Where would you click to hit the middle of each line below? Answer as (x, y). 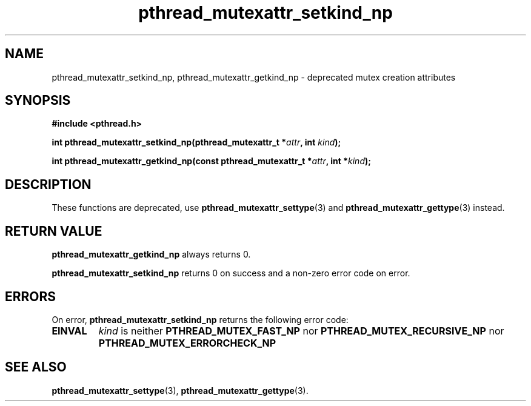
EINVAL (69, 331)
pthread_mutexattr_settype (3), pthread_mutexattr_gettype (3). (180, 390)
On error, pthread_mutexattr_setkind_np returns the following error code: (200, 319)
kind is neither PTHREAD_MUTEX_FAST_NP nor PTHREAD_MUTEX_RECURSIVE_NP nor (301, 331)
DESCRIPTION (48, 184)
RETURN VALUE (54, 231)
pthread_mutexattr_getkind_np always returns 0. (151, 255)
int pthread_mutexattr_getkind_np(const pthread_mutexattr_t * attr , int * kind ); (212, 161)
